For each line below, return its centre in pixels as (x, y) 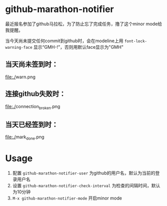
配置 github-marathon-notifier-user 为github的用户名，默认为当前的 (84, 173)
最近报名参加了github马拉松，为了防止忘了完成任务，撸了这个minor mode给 (84, 24)
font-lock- (136, 41)
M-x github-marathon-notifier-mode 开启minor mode (67, 198)
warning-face (19, 47)
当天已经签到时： (32, 124)
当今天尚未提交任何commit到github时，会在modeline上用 (64, 41)
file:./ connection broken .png (33, 107)
